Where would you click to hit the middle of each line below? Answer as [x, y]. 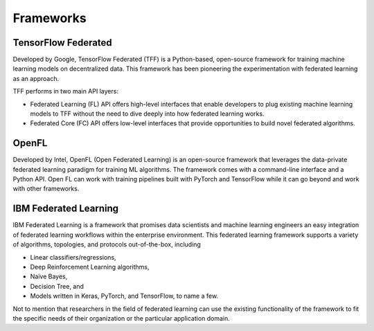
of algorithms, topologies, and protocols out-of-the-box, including [107, 244]
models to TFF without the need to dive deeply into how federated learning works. [147, 114]
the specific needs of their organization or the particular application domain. [121, 318]
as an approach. [36, 78]
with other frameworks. [46, 189]
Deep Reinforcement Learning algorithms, [90, 267]
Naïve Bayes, [49, 276]
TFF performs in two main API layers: [66, 91]
